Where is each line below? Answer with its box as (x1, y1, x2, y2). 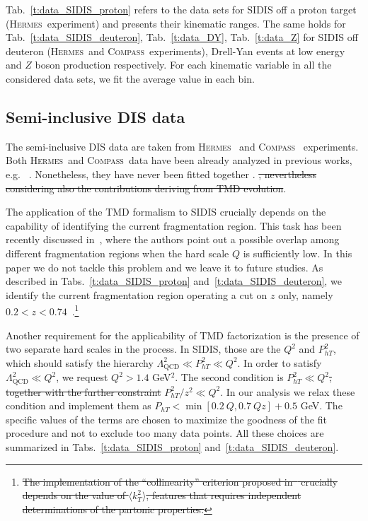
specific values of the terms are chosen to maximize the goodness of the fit (6, 411, 327, 426)
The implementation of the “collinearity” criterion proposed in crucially (22, 474, 338, 488)
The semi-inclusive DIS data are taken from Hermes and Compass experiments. (6, 139, 359, 153)
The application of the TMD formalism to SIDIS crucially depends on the (6, 204, 326, 219)
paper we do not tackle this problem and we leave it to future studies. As (6, 259, 323, 274)
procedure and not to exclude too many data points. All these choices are (6, 426, 324, 440)
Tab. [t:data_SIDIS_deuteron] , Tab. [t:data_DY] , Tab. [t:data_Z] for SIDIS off (6, 30, 358, 45)
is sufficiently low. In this (243, 245, 352, 260)
